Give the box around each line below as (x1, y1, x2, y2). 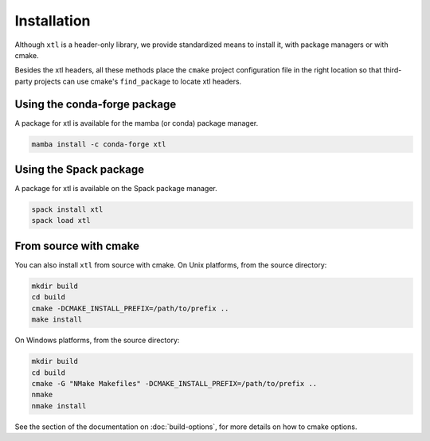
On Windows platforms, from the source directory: (14, 335, 180, 345)
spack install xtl (31, 205, 104, 214)
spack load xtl (31, 216, 91, 225)
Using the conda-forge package (14, 97, 177, 111)
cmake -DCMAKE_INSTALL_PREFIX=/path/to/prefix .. (31, 303, 229, 313)
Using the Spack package (14, 163, 145, 177)
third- (383, 65, 402, 75)
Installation (14, 12, 91, 29)
